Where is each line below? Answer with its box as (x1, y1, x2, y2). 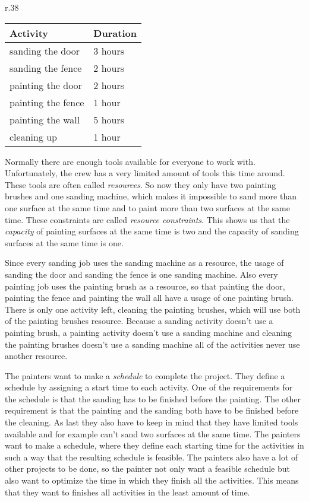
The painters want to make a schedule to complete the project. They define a (5, 369, 285, 382)
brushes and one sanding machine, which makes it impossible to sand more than (5, 190, 297, 202)
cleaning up (10, 129, 58, 144)
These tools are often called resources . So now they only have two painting (5, 178, 276, 190)
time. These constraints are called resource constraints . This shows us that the (5, 213, 290, 225)
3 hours (93, 43, 125, 58)
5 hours (93, 112, 125, 126)
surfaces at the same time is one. (5, 236, 124, 249)
